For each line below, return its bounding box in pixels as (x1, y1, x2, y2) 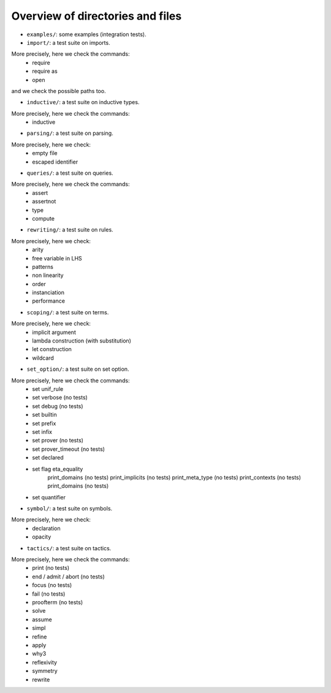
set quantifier (32, 493, 66, 501)
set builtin (32, 411, 58, 418)
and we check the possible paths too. (11, 87, 107, 94)
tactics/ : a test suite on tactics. (26, 544, 112, 551)
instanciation (32, 289, 64, 297)
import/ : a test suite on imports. (26, 39, 110, 46)
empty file (32, 150, 58, 157)
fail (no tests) (32, 590, 66, 597)
